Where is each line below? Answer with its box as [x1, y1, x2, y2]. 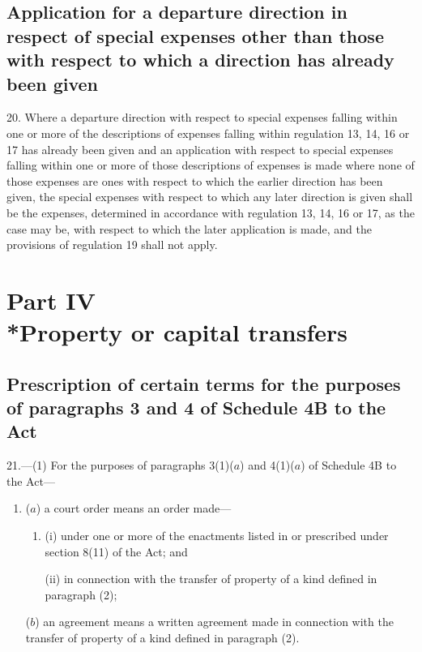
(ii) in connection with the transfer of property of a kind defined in [45, 570, 377, 587]
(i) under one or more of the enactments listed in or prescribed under [45, 527, 389, 544]
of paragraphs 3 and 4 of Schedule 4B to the [6, 395, 386, 420]
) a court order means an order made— [36, 500, 232, 517]
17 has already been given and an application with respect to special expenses [6, 140, 394, 157]
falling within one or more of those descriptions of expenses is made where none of [6, 157, 415, 174]
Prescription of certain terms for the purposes [6, 371, 401, 396]
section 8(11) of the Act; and [45, 543, 188, 560]
